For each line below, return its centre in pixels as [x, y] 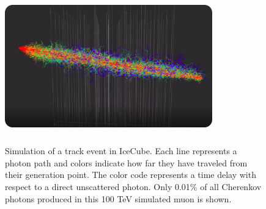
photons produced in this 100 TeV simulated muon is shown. [118, 198]
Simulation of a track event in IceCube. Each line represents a [121, 151]
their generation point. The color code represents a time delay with [131, 175]
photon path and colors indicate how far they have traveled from [126, 162]
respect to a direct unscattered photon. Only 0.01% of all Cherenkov [133, 186]
